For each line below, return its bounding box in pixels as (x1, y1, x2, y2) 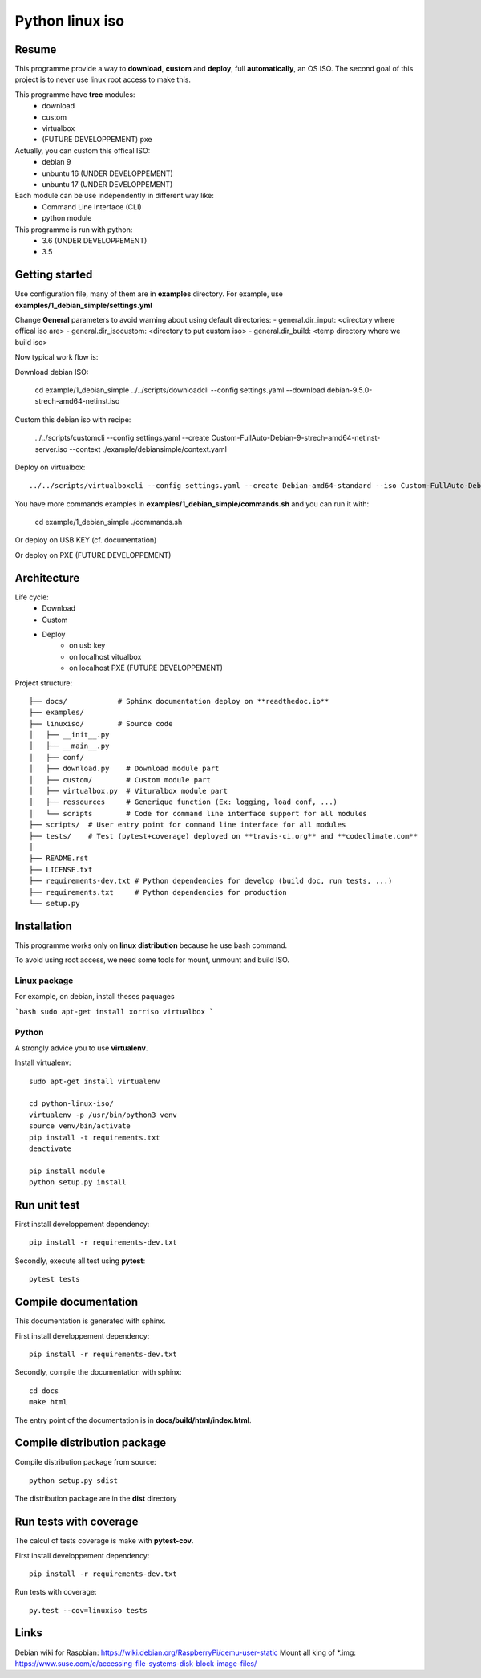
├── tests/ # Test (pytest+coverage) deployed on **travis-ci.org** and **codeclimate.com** (29, 831, 418, 840)
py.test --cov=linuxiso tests (29, 1606, 148, 1615)
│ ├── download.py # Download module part (29, 764, 220, 774)
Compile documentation (14, 1295, 139, 1309)
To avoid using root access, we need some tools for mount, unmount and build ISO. (14, 955, 290, 965)
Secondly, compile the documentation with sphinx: (14, 1367, 182, 1377)
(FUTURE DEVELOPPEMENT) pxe (42, 135, 152, 144)
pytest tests (29, 1274, 80, 1284)
